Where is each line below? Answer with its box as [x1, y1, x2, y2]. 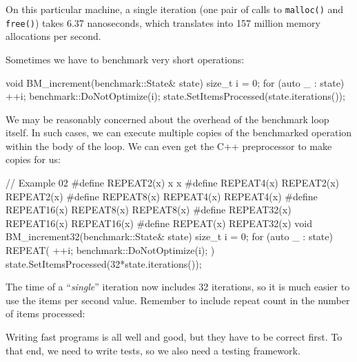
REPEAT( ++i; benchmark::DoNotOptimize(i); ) [6, 243, 215, 257]
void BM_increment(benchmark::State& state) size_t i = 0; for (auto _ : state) [6, 75, 345, 89]
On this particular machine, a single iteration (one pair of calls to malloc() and [6, 2, 344, 16]
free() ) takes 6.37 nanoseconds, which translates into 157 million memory [6, 15, 320, 30]
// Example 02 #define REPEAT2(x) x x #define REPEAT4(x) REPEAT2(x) [6, 175, 340, 190]
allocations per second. [6, 29, 101, 43]
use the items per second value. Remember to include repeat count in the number [6, 292, 350, 307]
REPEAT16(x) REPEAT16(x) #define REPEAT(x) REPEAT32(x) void [6, 215, 312, 230]
